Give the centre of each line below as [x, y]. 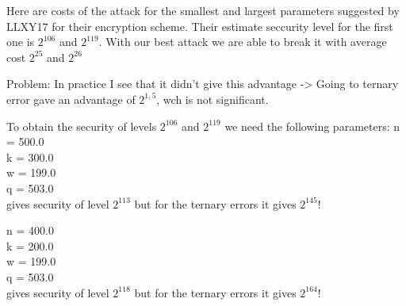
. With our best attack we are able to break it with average [243, 42]
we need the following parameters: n [312, 126]
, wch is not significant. [213, 99]
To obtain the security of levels [82, 126]
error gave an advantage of [71, 99]
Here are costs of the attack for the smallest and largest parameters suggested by [203, 10]
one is [21, 42]
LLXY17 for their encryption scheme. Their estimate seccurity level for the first [200, 26]
